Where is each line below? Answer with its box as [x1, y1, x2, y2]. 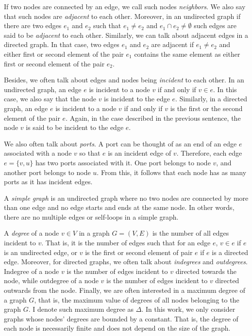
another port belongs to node [4, 167, 91, 177]
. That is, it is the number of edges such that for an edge [41, 238, 211, 248]
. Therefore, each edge [176, 148, 242, 158]
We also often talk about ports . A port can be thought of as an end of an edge [4, 138, 237, 148]
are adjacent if [151, 39, 194, 49]
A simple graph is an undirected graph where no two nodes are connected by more [4, 192, 249, 203]
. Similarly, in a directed [175, 94, 247, 104]
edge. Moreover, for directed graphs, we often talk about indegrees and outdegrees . [4, 256, 248, 267]
